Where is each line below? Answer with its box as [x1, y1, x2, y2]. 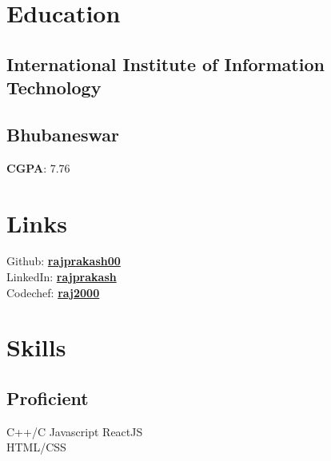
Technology [6, 75, 102, 100]
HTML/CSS [6, 439, 66, 455]
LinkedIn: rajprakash [6, 268, 117, 285]
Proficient [6, 386, 89, 411]
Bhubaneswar [6, 121, 119, 146]
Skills [6, 331, 66, 364]
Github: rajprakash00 [6, 252, 121, 269]
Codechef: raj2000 [6, 284, 100, 300]
